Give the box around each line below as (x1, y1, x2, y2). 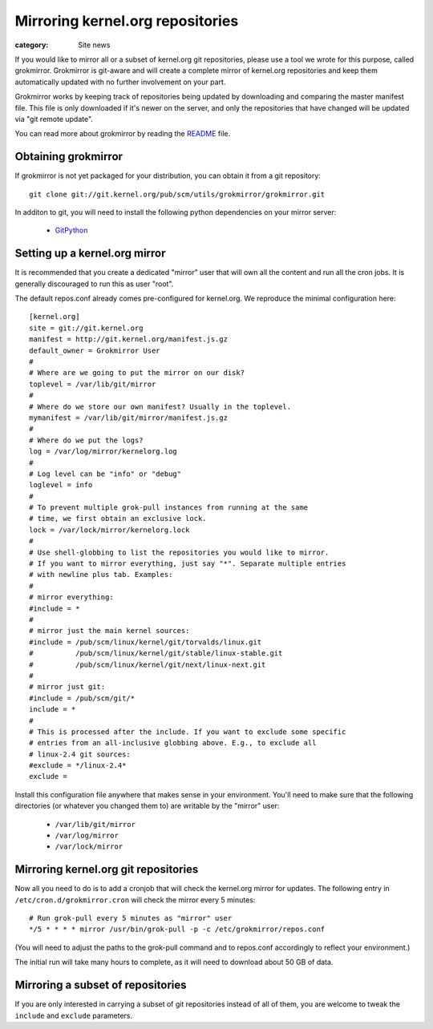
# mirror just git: (29, 682, 106, 692)
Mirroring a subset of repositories (14, 979, 187, 992)
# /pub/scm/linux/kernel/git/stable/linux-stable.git (29, 649, 283, 658)
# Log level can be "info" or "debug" (29, 469, 182, 478)
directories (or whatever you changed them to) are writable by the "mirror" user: (14, 801, 280, 811)
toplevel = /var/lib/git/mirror (29, 379, 156, 389)
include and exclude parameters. (14, 1011, 132, 1020)
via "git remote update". (14, 114, 94, 123)
